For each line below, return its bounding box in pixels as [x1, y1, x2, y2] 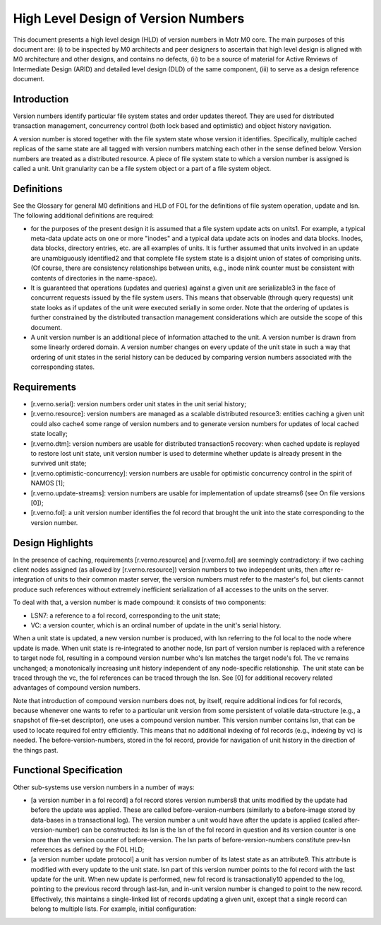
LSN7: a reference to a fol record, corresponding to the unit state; [30, 611, 222, 620]
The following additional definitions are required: [13, 211, 155, 220]
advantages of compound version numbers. [13, 683, 140, 692]
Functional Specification [13, 764, 123, 777]
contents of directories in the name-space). [30, 273, 157, 282]
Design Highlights [13, 537, 94, 549]
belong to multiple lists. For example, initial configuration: [30, 905, 197, 913]
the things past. [13, 746, 59, 754]
